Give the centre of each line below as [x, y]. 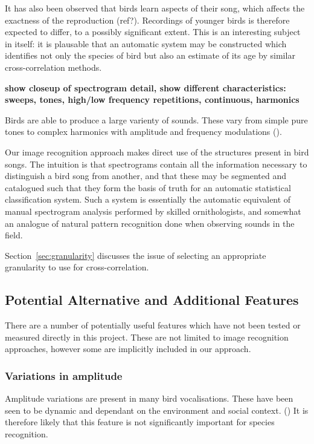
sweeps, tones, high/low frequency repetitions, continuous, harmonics [152, 100]
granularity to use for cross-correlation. [77, 267]
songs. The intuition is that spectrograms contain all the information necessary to [156, 164]
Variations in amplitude [64, 375]
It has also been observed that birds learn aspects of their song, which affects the [155, 8]
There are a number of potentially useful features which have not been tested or [153, 325]
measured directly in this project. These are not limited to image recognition [147, 337]
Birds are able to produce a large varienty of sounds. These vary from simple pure [156, 119]
